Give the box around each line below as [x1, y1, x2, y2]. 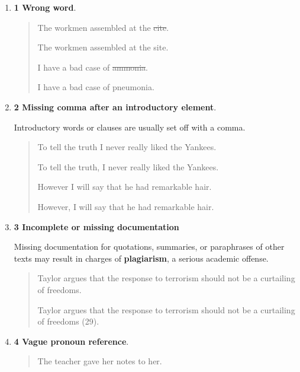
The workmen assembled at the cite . [37, 21, 169, 33]
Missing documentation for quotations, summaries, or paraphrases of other [14, 240, 285, 253]
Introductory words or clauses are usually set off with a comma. [14, 120, 246, 133]
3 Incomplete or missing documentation [14, 220, 179, 233]
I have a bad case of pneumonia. [37, 81, 154, 93]
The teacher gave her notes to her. [37, 355, 162, 367]
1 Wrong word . [14, 1, 76, 13]
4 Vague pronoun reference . [14, 335, 129, 347]
